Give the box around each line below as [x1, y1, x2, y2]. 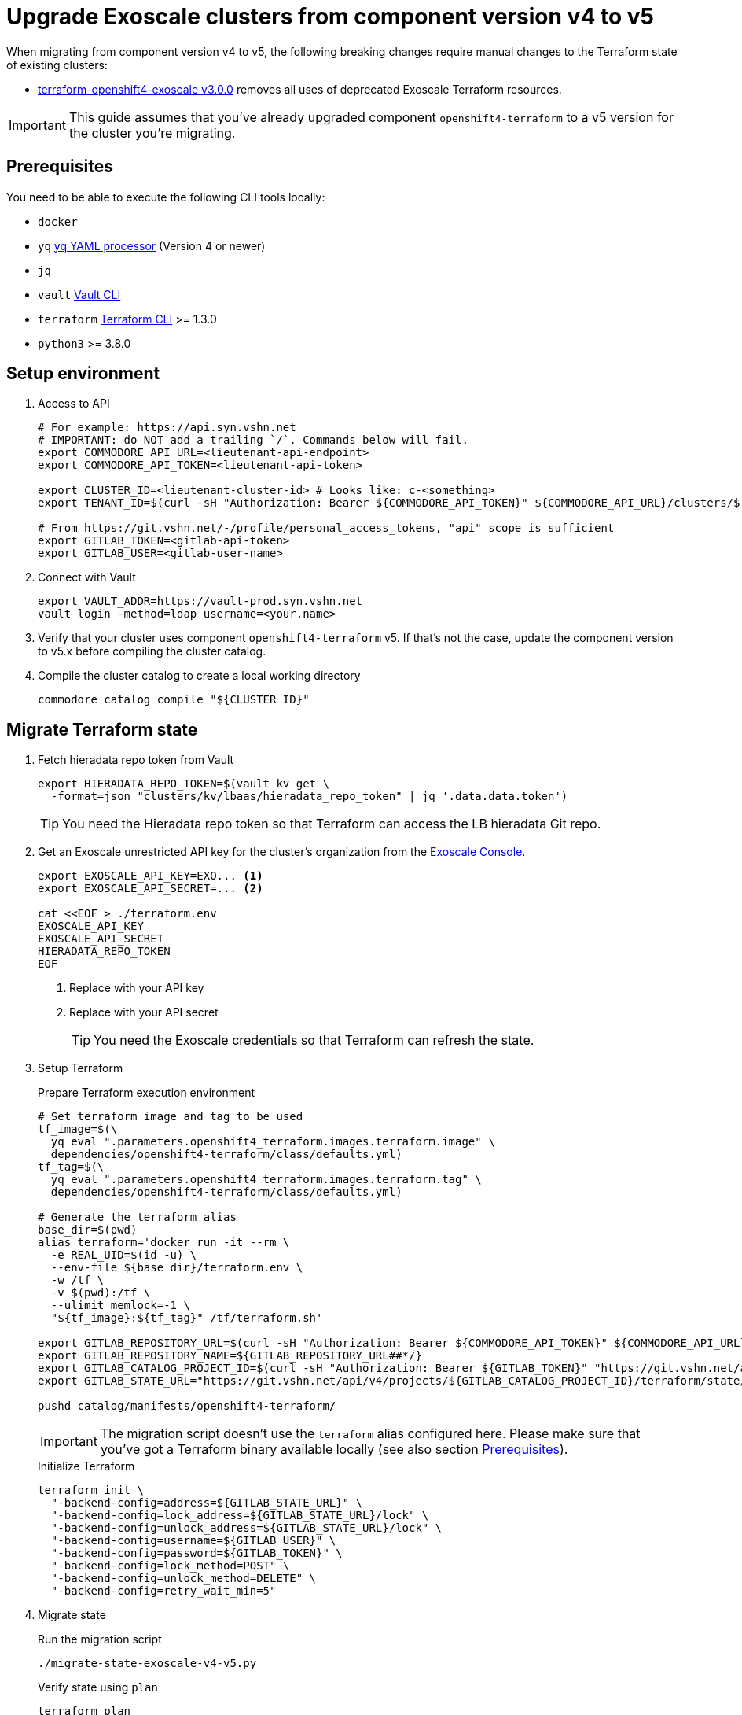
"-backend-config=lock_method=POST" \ [50, 1559, 290, 1573]
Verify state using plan [38, 1680, 158, 1695]
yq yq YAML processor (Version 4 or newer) [38, 238, 266, 253]
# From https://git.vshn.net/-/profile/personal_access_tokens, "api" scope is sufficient [38, 522, 615, 535]
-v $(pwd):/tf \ [50, 1286, 151, 1300]
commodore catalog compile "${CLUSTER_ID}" [38, 693, 310, 706]
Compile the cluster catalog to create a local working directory [38, 669, 361, 683]
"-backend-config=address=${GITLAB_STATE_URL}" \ [50, 1496, 363, 1510]
